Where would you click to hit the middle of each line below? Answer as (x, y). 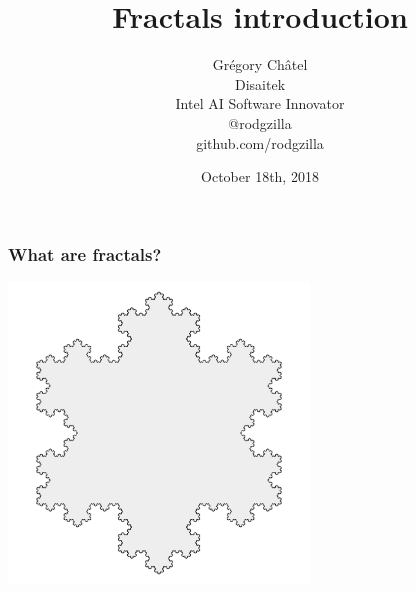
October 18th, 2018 (260, 176)
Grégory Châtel (260, 64)
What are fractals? (85, 253)
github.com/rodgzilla (260, 142)
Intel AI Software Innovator (260, 103)
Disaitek (260, 83)
